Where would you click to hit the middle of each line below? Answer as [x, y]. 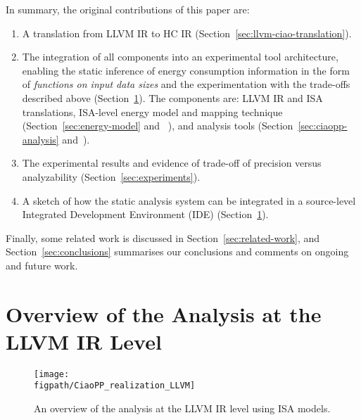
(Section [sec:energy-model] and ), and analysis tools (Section [158, 126]
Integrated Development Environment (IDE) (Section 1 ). [145, 214]
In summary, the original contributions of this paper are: [128, 9]
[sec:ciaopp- [323, 126]
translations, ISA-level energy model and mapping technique [152, 112]
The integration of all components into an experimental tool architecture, [180, 57]
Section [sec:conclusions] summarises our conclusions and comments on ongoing [177, 252]
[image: [52, 374]
